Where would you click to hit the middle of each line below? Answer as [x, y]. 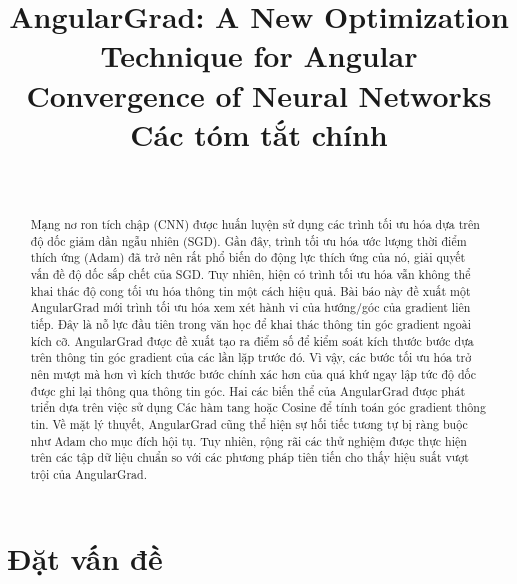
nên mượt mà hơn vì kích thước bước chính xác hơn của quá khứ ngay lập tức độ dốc [253, 373]
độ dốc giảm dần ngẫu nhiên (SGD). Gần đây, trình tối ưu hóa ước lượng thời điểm [248, 240]
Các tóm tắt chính [259, 133]
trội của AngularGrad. [88, 473]
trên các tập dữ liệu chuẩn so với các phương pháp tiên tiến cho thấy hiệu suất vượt [249, 457]
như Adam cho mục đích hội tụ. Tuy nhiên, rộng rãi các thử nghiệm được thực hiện [248, 440]
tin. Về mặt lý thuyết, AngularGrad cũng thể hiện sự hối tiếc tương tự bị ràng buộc [249, 423]
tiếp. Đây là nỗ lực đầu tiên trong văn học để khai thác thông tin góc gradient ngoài [251, 324]
